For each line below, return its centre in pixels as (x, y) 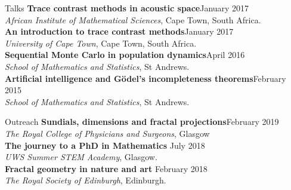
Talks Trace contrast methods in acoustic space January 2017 (127, 8)
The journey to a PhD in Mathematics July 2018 (105, 145)
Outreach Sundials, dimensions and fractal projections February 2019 (142, 122)
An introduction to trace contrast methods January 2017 (119, 31)
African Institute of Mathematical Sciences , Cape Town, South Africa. (133, 19)
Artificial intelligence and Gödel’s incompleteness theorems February (145, 78)
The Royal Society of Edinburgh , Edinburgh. (86, 180)
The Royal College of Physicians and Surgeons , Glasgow (107, 133)
